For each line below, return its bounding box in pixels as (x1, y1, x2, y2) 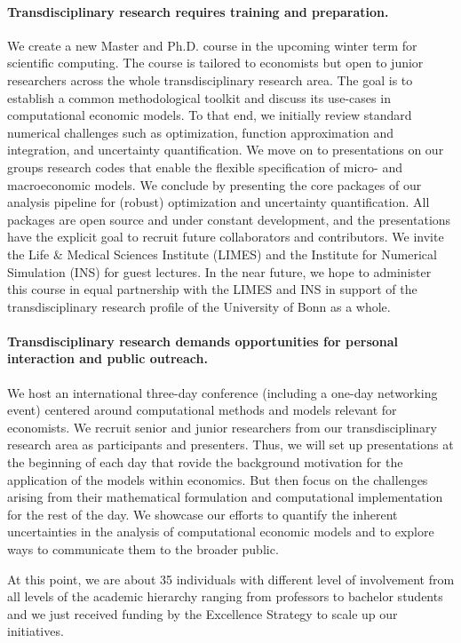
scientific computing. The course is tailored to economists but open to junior (7, 53, 424, 72)
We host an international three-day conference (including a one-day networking (7, 383, 438, 401)
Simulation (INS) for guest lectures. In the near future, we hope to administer (7, 262, 432, 281)
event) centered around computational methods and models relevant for (7, 401, 397, 419)
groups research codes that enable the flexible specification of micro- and (7, 157, 402, 176)
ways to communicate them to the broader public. (7, 540, 279, 559)
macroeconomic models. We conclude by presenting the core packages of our (7, 175, 422, 194)
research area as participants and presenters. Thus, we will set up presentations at (7, 435, 454, 454)
